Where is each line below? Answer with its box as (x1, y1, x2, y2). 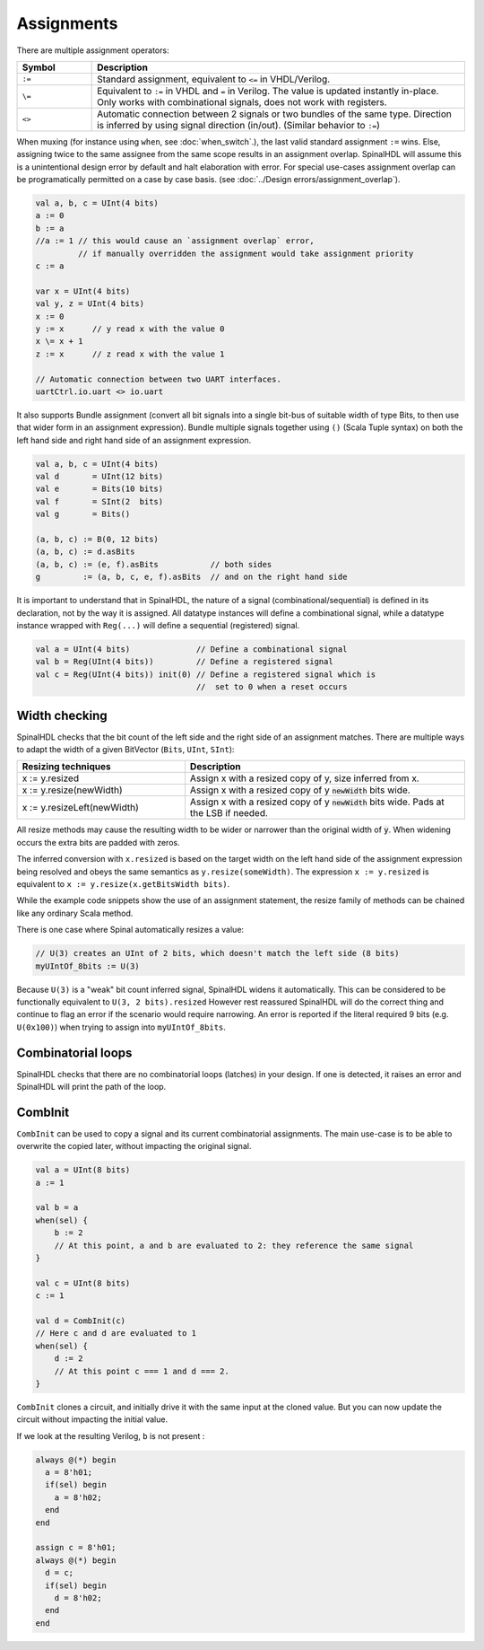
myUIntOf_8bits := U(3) (35, 961, 141, 971)
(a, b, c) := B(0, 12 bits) (35, 534, 159, 545)
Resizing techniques (22, 760, 111, 773)
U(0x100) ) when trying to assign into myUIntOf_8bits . (16, 1022, 226, 1032)
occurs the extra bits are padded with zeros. (16, 837, 180, 847)
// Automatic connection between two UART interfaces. (35, 373, 281, 384)
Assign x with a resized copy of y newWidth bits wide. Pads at (189, 795, 445, 808)
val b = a (35, 1203, 79, 1213)
